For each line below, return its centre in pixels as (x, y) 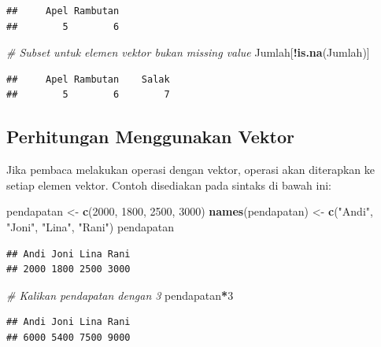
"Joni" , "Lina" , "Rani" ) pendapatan (90, 226)
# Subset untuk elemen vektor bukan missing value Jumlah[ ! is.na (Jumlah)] (188, 52)
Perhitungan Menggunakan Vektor (151, 137)
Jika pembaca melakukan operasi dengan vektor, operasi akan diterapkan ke (190, 170)
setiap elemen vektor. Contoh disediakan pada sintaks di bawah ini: (169, 185)
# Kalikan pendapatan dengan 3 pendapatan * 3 (120, 295)
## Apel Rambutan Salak (88, 79)
